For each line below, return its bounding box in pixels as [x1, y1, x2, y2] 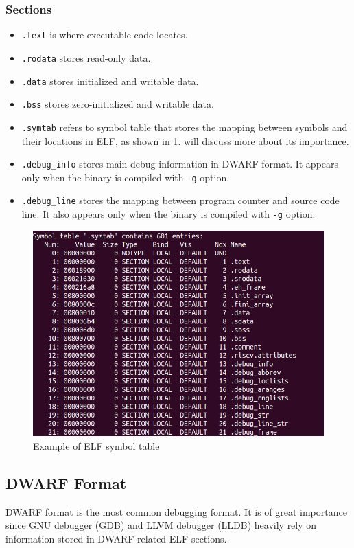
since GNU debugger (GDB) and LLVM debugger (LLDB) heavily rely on [5, 518, 317, 532]
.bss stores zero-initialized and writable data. [21, 97, 214, 111]
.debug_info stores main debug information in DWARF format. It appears [21, 157, 339, 171]
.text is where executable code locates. [21, 27, 188, 42]
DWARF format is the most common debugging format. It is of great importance [5, 504, 347, 518]
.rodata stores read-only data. [21, 50, 151, 65]
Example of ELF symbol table [33, 438, 160, 453]
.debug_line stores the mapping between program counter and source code [21, 193, 340, 207]
